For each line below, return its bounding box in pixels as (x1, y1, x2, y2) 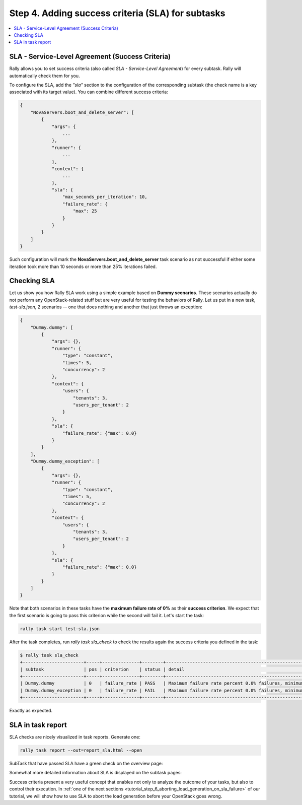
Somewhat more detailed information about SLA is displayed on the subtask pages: (9, 770, 182, 776)
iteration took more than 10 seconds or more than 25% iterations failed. (9, 263, 157, 270)
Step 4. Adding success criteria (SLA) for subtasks (9, 8, 225, 19)
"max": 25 (73, 208, 98, 214)
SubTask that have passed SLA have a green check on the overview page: (9, 761, 163, 767)
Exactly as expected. (9, 708, 53, 714)
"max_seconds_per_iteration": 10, (62, 194, 148, 200)
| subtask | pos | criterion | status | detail (20, 666, 185, 672)
